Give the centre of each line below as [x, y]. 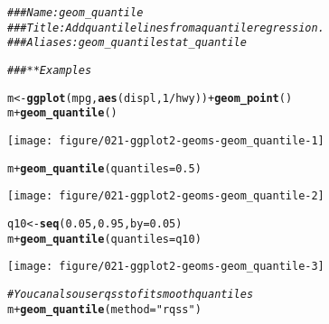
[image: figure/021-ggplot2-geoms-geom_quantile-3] [166, 267]
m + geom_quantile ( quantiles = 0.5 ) [104, 168]
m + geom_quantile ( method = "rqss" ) [104, 309]
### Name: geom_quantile [75, 13]
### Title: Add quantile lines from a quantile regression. [166, 28]
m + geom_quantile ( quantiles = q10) [104, 239]
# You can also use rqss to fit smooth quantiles [131, 294]
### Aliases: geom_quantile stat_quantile [127, 43]
